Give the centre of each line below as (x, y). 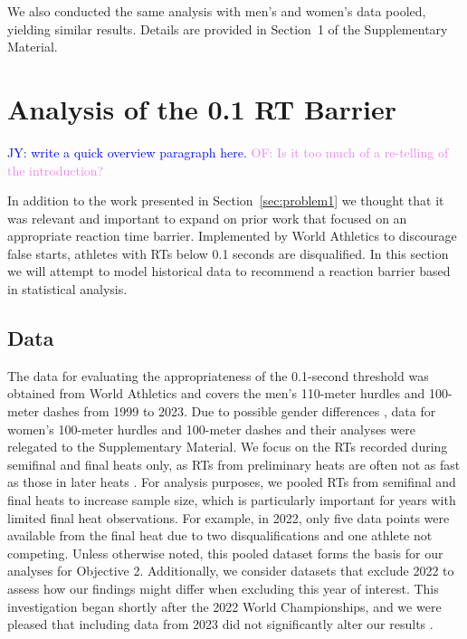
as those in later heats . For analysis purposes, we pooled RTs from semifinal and (232, 482)
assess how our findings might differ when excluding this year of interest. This (223, 588)
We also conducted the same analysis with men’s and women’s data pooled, (217, 11)
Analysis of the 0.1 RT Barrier (202, 108)
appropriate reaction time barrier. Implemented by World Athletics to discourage (232, 236)
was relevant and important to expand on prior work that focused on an (207, 218)
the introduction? (56, 170)
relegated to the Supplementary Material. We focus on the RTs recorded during (228, 447)
